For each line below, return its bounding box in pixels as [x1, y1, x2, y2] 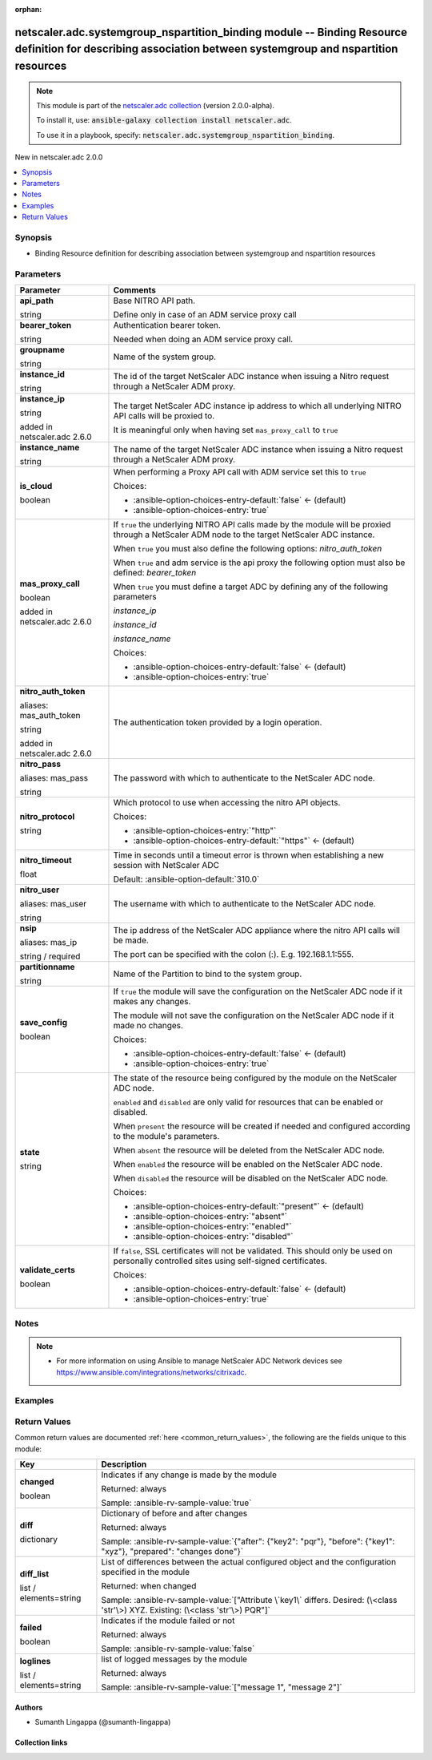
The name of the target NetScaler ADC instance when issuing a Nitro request [113, 444, 403, 455]
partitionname [19, 962, 75, 973]
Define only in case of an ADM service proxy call [113, 309, 297, 321]
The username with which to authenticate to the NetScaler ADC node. [113, 898, 376, 910]
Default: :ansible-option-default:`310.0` [113, 874, 260, 885]
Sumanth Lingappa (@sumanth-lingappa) [34, 1718, 171, 1727]
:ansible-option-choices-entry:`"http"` [133, 826, 277, 837]
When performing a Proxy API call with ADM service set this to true [113, 466, 367, 478]
